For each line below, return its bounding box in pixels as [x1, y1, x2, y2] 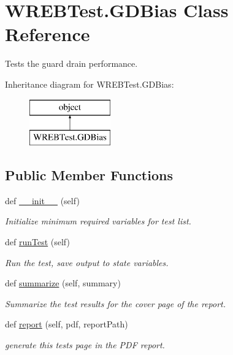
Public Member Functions [5, 166, 173, 185]
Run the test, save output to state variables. [5, 256, 169, 269]
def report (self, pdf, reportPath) [5, 318, 128, 330]
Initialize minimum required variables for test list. [5, 215, 191, 227]
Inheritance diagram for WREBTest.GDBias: [5, 77, 174, 90]
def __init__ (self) [5, 194, 80, 207]
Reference [5, 21, 90, 47]
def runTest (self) [5, 235, 70, 248]
